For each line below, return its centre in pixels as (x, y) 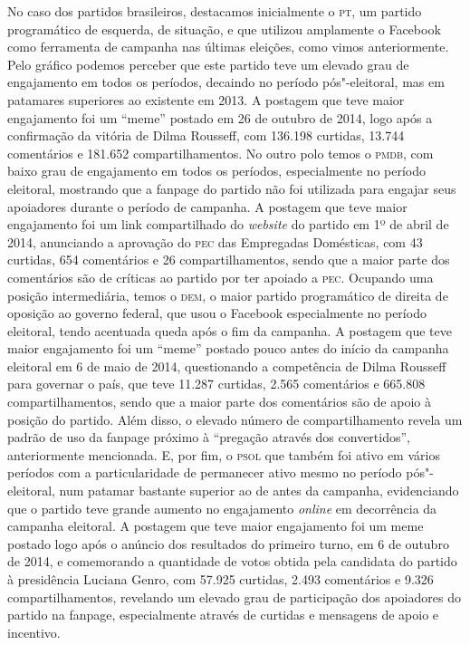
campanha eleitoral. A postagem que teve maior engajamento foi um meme (216, 526)
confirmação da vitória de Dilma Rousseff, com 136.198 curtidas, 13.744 (206, 135)
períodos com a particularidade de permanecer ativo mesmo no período (205, 472)
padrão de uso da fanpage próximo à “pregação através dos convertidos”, (209, 437)
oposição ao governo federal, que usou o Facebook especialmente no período (217, 313)
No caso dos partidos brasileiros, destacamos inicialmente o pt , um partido (215, 11)
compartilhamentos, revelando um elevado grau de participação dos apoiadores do (234, 597)
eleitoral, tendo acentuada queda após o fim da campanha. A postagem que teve (230, 330)
